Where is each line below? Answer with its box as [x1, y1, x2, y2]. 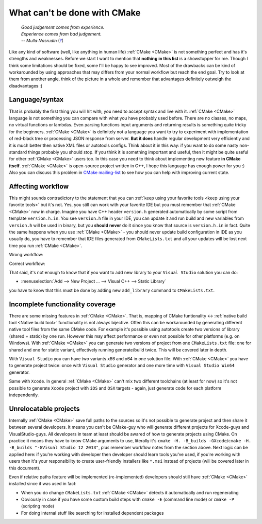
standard [9, 149, 27, 155]
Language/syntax [9, 95, 64, 104]
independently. [9, 392, 39, 398]
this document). [9, 465, 41, 471]
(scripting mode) [21, 503, 54, 509]
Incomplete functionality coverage [9, 300, 116, 308]
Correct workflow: [9, 261, 46, 266]
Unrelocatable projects [9, 404, 80, 413]
